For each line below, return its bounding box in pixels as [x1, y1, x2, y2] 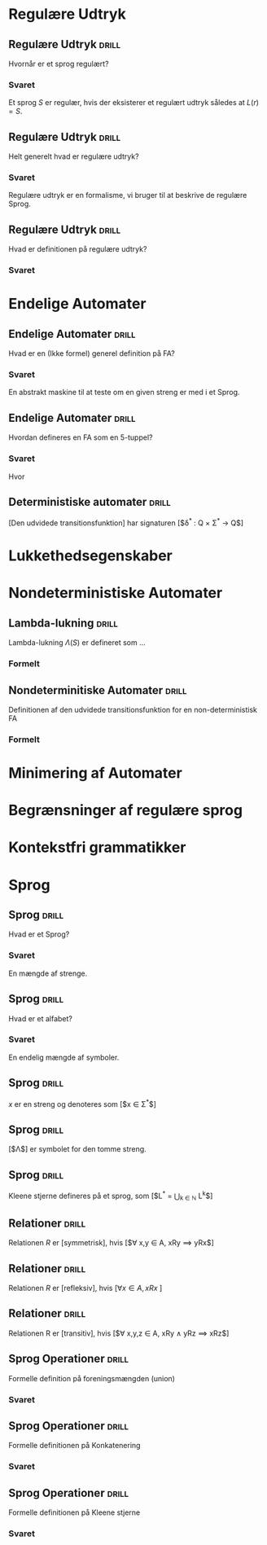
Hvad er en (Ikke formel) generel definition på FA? [8, 349, 175, 358]
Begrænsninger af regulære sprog [8, 801, 243, 819]
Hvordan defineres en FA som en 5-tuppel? [8, 432, 153, 442]
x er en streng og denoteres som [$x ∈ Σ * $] [8, 1097, 157, 1108]
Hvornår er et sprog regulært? [8, 59, 109, 68]
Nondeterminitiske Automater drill [8, 683, 187, 697]
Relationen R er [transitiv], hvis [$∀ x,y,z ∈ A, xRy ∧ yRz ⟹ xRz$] [8, 1328, 230, 1338]
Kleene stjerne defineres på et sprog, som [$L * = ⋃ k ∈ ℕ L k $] [8, 1189, 213, 1202]
